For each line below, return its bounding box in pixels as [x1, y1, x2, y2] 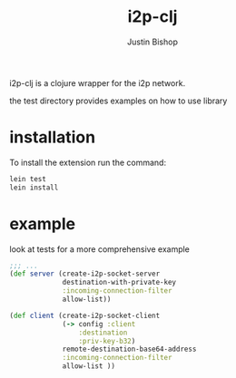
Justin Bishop [126, 36, 179, 47]
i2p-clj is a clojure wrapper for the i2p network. [9, 77, 186, 88]
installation [9, 127, 96, 148]
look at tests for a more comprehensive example [9, 243, 191, 255]
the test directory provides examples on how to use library [9, 95, 228, 106]
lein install [9, 183, 59, 192]
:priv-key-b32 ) [78, 336, 136, 345]
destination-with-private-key [62, 278, 177, 287]
